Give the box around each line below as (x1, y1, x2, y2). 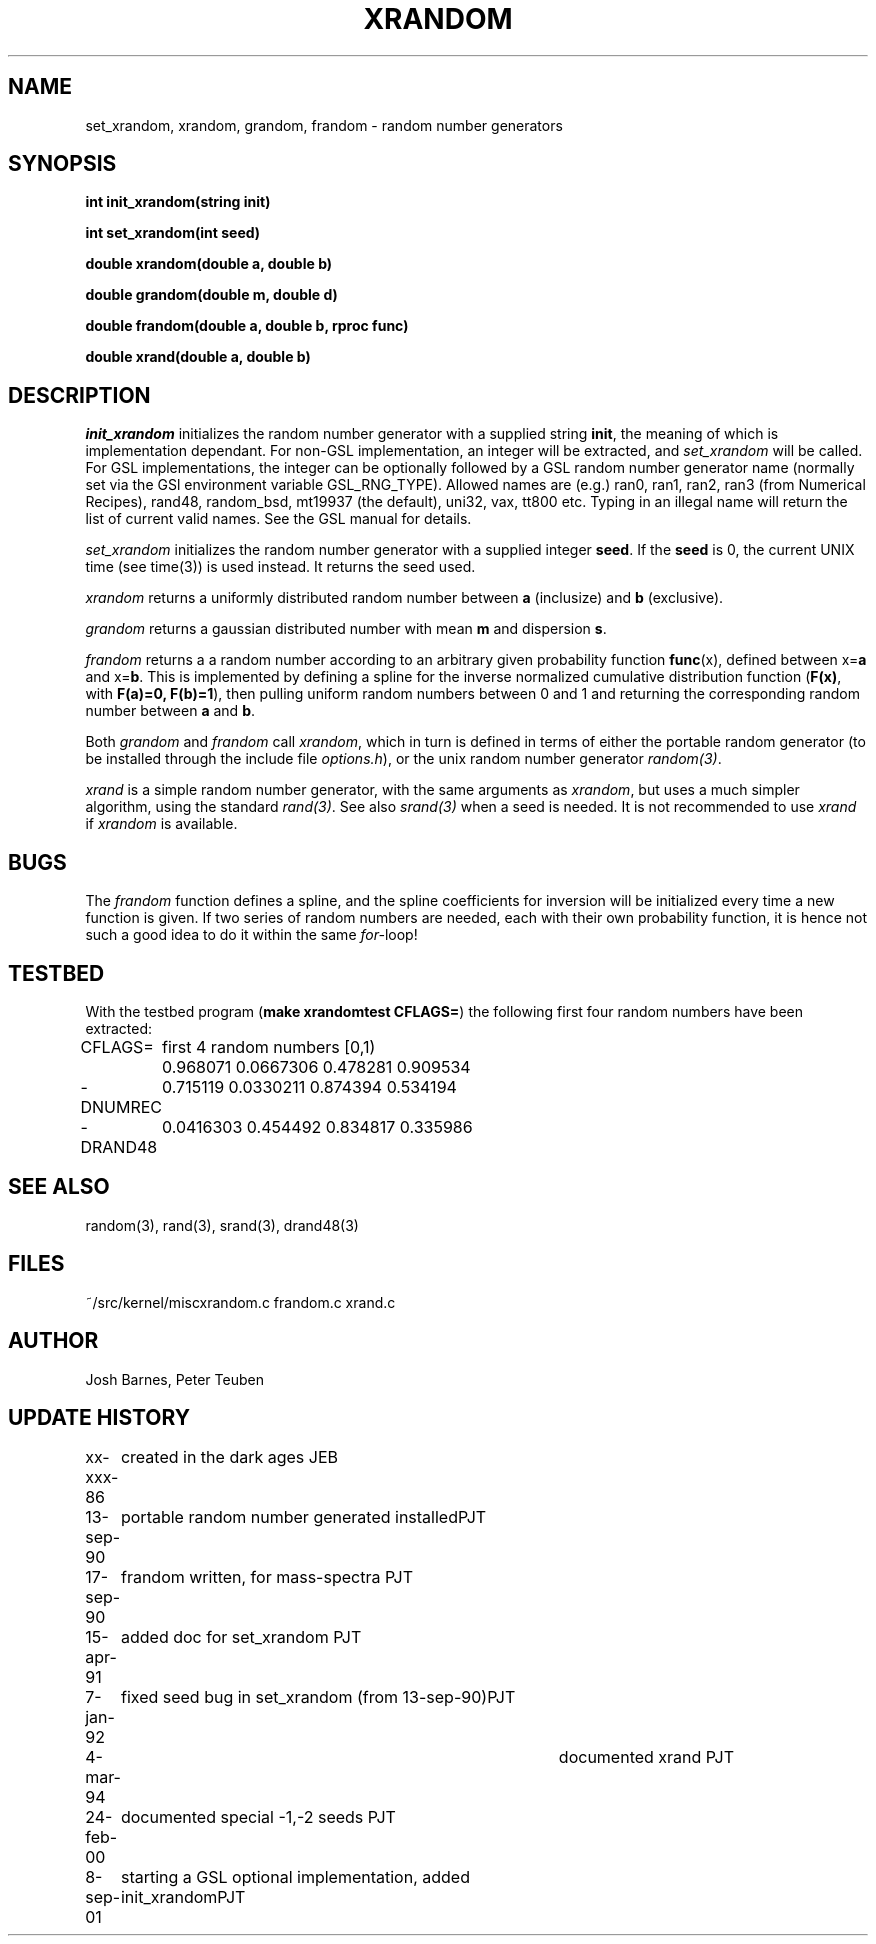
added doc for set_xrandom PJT (120, 1627, 362, 1648)
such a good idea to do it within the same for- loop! (85, 926, 418, 944)
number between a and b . (85, 702, 256, 720)
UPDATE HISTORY (8, 1404, 191, 1430)
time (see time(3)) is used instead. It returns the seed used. (85, 558, 476, 576)
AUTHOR (8, 1328, 99, 1354)
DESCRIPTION (8, 382, 151, 408)
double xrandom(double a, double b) (85, 255, 333, 273)
